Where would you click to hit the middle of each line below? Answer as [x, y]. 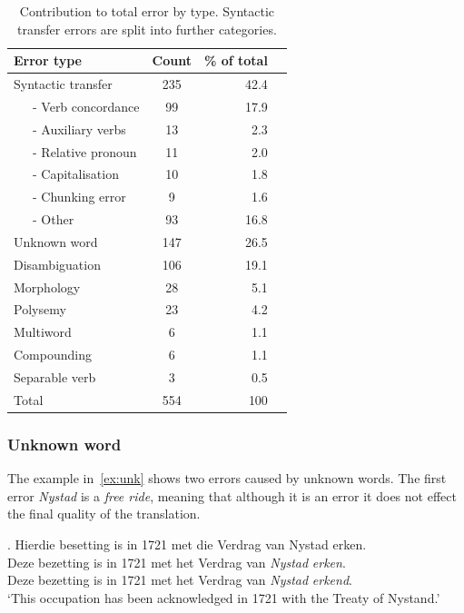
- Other [53, 219]
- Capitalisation [75, 174]
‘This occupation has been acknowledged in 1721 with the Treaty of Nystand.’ [224, 597]
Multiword [43, 332]
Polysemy [40, 309]
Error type [48, 60]
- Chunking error [79, 197]
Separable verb [55, 377]
